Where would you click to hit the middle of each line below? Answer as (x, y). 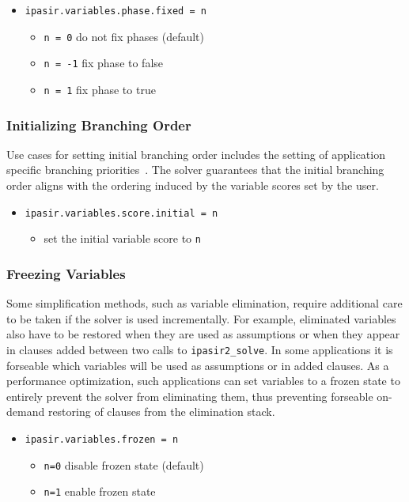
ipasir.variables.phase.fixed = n (116, 11)
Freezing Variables (66, 273)
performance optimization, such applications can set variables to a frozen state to (203, 381)
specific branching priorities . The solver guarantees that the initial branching (195, 170)
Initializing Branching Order (99, 125)
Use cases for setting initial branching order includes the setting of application (196, 154)
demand (26, 411)
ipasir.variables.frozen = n (102, 439)
